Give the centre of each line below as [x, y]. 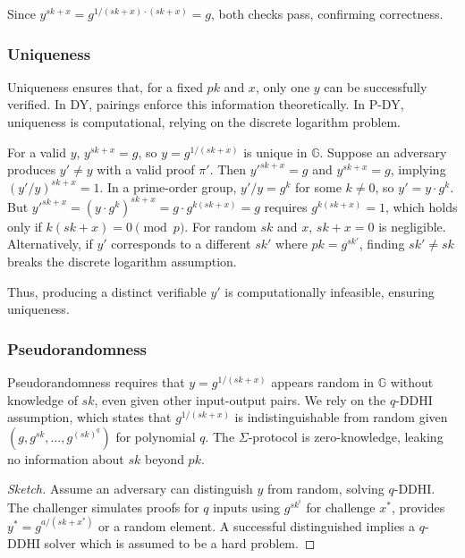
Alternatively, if [50, 244]
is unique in [275, 152]
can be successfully [376, 86]
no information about [66, 458]
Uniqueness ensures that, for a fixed [105, 86]
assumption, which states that [89, 417]
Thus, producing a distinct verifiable [107, 291]
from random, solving [325, 489]
